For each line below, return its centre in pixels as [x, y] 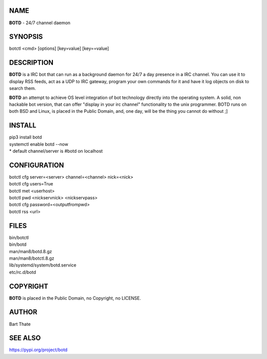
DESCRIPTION [31, 63]
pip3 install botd [25, 137]
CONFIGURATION [37, 165]
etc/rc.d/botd [23, 272]
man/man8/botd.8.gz [30, 251]
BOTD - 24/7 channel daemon [40, 23]
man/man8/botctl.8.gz [32, 258]
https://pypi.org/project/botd [38, 350]
